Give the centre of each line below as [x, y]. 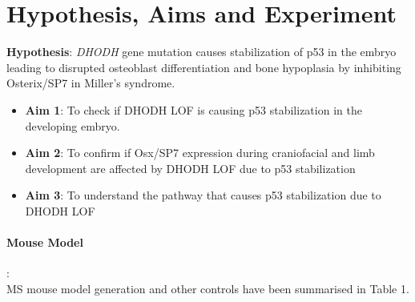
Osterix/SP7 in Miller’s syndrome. [91, 83]
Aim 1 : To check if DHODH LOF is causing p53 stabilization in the [193, 109]
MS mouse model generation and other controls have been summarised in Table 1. [208, 288]
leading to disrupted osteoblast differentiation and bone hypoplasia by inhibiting [204, 67]
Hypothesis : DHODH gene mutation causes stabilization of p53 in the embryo [201, 52]
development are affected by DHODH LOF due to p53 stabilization [190, 168]
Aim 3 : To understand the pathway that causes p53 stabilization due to [203, 195]
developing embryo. [73, 125]
